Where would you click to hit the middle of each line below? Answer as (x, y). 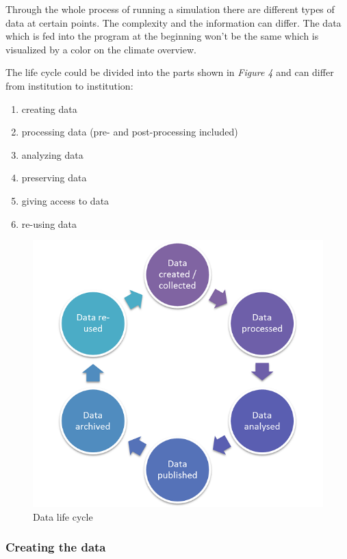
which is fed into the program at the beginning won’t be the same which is (162, 36)
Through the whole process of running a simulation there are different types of (170, 9)
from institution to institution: (69, 85)
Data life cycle (63, 516)
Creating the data (56, 547)
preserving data (54, 178)
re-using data (49, 223)
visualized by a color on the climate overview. (101, 49)
